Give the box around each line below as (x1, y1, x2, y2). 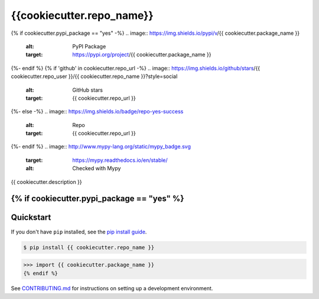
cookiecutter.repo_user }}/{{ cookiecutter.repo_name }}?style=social (11, 73, 178, 80)
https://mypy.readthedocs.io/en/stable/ (72, 157, 168, 164)
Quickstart (11, 213, 51, 223)
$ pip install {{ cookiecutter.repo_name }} (23, 244, 155, 251)
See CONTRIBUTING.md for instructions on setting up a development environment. (11, 285, 213, 292)
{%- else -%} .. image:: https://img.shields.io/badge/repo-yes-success (11, 108, 184, 115)
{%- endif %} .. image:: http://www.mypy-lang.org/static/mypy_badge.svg (11, 143, 191, 150)
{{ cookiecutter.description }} (11, 178, 82, 186)
